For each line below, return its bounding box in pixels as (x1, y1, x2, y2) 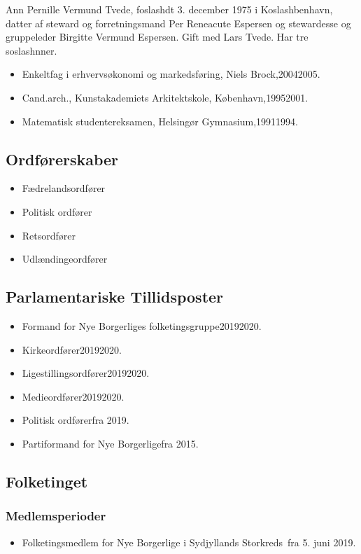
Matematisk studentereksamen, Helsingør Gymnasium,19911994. (22, 113, 298, 128)
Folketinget (6, 470, 88, 492)
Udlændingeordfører (22, 251, 108, 266)
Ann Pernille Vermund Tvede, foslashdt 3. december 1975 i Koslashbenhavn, (6, 2, 333, 16)
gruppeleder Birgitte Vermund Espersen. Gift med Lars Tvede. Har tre (6, 29, 309, 44)
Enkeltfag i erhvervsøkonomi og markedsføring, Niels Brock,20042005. (22, 67, 320, 81)
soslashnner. (6, 43, 57, 57)
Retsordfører (22, 228, 76, 242)
